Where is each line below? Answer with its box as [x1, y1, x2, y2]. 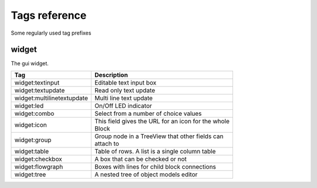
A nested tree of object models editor [94, 170, 198, 179]
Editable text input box [94, 78, 157, 86]
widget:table [14, 147, 49, 155]
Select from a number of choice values [94, 109, 202, 117]
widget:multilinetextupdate [14, 94, 88, 102]
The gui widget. [11, 60, 49, 67]
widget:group [14, 136, 52, 144]
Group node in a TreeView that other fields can [94, 132, 224, 140]
